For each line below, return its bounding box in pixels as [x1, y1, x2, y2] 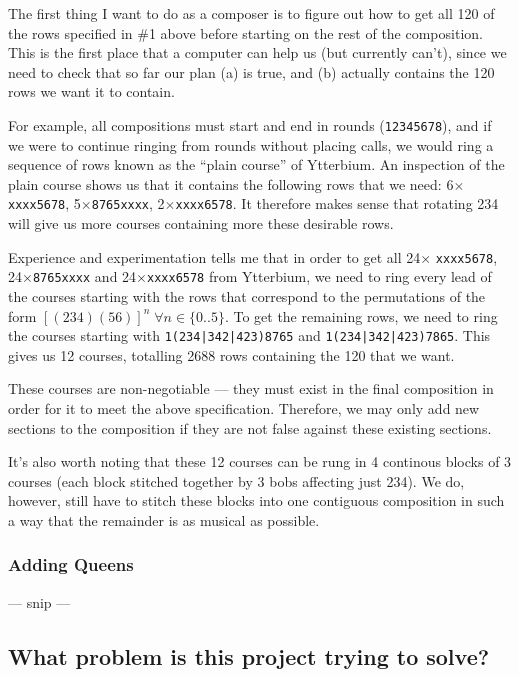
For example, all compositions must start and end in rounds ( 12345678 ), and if [8, 114, 492, 135]
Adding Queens [8, 552, 134, 577]
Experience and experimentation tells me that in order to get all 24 [8, 246, 421, 267]
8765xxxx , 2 [91, 193, 165, 214]
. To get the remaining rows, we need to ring [224, 305, 498, 326]
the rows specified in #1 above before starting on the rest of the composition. [8, 22, 483, 43]
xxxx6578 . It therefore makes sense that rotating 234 [175, 193, 499, 214]
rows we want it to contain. [8, 81, 175, 102]
